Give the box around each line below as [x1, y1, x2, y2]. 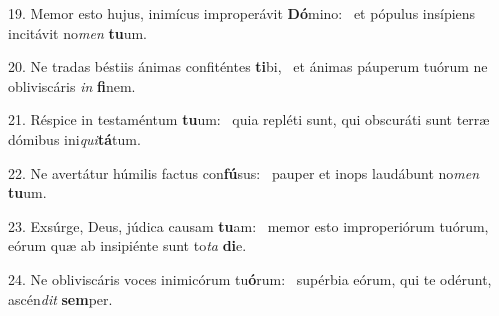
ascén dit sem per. [8, 288, 113, 309]
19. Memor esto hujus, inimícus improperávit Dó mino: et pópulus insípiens [8, 3, 476, 23]
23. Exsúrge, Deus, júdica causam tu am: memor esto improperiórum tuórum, [8, 215, 489, 236]
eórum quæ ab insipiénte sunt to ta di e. [8, 235, 247, 256]
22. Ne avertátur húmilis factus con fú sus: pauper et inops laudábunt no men [8, 162, 480, 183]
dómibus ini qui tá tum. [8, 128, 141, 149]
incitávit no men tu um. [8, 22, 148, 43]
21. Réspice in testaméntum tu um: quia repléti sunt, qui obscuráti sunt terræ [8, 109, 490, 130]
